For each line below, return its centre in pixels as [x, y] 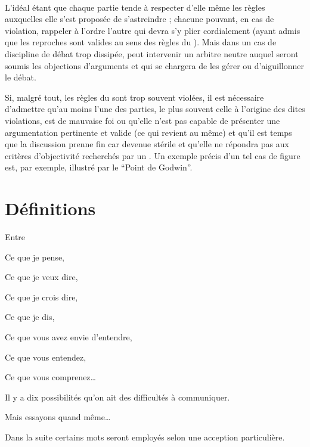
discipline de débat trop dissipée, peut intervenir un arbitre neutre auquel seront [152, 53]
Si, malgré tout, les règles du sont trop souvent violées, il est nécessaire [134, 97]
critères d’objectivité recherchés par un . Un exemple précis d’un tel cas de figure [153, 155]
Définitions [50, 208]
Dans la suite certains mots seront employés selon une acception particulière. [145, 437]
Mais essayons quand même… [58, 417]
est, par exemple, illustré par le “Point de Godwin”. [99, 167]
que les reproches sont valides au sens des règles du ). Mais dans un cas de [141, 42]
